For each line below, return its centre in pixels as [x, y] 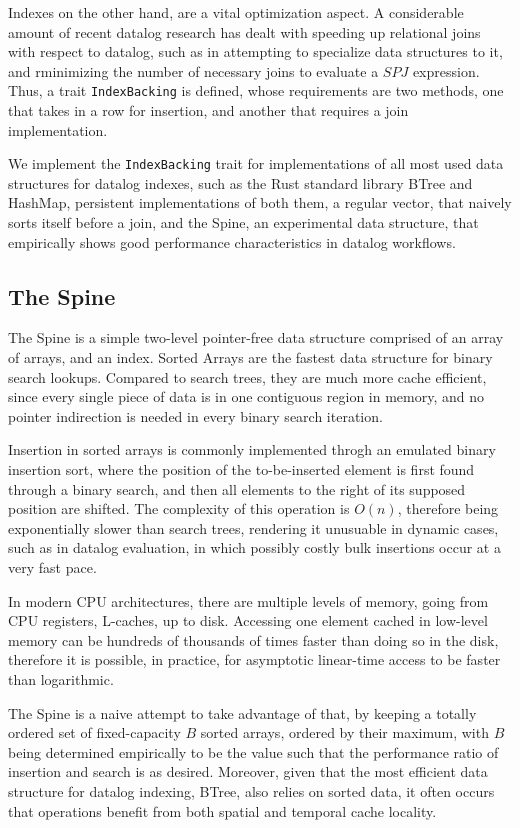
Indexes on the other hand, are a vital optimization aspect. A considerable [236, 12]
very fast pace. [52, 566]
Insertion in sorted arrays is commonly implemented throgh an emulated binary [252, 449]
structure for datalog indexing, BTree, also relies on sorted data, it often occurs [251, 790]
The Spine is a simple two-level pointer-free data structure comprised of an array [256, 337]
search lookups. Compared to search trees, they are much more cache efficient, [247, 376]
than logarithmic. [61, 678]
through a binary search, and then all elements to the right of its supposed [237, 488]
